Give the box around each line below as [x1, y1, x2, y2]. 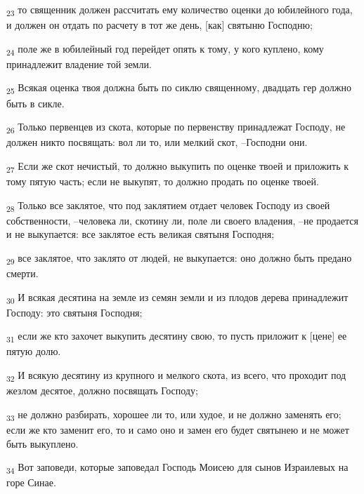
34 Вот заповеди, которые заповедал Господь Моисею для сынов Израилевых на [6, 460, 349, 476]
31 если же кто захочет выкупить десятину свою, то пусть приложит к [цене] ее [6, 328, 347, 345]
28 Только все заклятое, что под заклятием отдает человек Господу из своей [6, 197, 330, 214]
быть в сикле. [6, 95, 65, 110]
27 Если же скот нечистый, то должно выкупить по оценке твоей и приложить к [6, 158, 349, 175]
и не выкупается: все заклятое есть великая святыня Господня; [6, 227, 275, 241]
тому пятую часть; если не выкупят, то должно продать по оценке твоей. [6, 174, 319, 188]
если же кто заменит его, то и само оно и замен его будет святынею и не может [6, 422, 349, 436]
